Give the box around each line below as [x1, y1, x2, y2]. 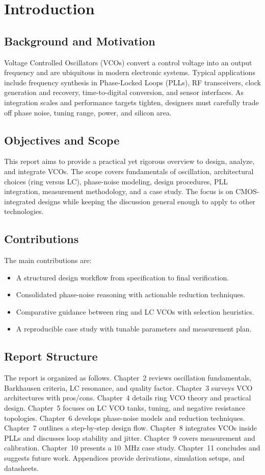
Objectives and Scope [4, 132, 120, 148]
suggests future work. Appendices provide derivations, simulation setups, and [4, 453, 245, 463]
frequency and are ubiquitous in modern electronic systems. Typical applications [4, 67, 255, 78]
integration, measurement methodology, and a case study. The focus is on [4, 186, 233, 197]
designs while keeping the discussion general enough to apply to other [38, 196, 255, 206]
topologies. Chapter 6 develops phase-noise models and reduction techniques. [4, 412, 245, 423]
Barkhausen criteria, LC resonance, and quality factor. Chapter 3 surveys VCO [4, 382, 253, 393]
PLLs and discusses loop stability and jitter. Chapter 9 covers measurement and [4, 432, 255, 443]
